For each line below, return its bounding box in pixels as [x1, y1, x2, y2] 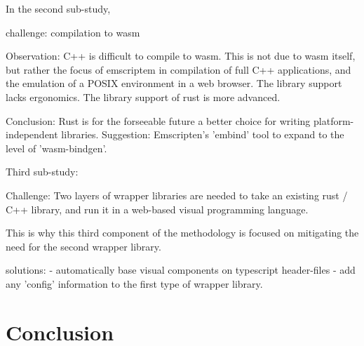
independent [6, 127, 58, 142]
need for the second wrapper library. [6, 239, 161, 253]
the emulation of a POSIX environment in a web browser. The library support [6, 76, 342, 91]
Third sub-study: [6, 164, 79, 179]
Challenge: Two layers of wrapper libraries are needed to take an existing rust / [6, 187, 348, 202]
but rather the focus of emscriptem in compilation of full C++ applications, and [6, 62, 351, 76]
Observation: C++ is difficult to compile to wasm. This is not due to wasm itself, [6, 48, 356, 63]
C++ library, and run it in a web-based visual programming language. [6, 201, 309, 216]
